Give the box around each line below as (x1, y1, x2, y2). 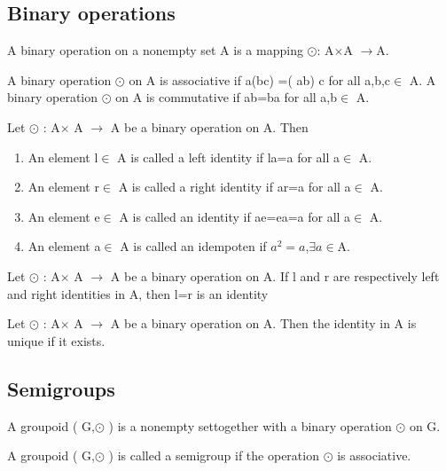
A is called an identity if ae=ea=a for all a (119, 207, 351, 225)
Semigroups (7, 374, 115, 402)
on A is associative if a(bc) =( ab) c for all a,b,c (129, 70, 391, 89)
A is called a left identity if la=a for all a (117, 147, 340, 166)
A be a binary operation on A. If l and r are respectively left (110, 266, 440, 285)
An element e (27, 207, 100, 225)
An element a (27, 237, 101, 255)
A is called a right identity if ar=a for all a (118, 177, 351, 196)
